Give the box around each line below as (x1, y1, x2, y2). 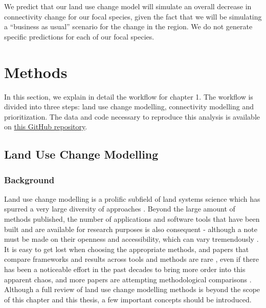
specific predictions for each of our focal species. (4, 31, 154, 42)
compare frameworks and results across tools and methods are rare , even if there (4, 254, 259, 264)
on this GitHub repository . (4, 121, 87, 132)
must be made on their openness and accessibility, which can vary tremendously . (4, 234, 259, 244)
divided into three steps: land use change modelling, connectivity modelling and (4, 101, 254, 112)
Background (4, 173, 55, 186)
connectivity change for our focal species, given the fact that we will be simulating (4, 11, 262, 22)
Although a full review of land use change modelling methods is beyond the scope (4, 284, 260, 295)
